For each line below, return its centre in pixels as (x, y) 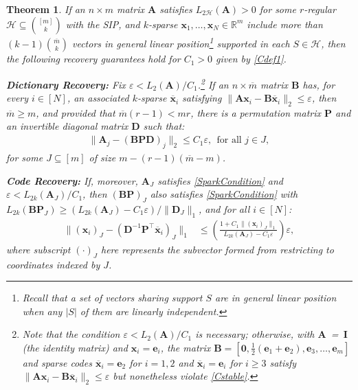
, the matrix (186, 347)
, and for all (224, 208)
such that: (164, 126)
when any (42, 311)
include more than (285, 24)
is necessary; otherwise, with (255, 334)
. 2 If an (213, 83)
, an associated (98, 98)
